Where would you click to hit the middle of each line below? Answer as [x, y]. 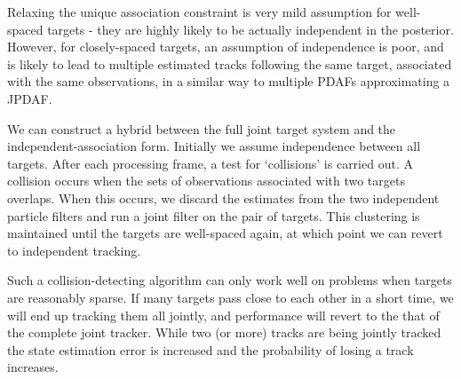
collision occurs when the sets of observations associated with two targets [206, 181]
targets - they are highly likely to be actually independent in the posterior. [250, 29]
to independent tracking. [74, 250]
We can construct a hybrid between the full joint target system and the [202, 128]
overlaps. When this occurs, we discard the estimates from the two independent [223, 197]
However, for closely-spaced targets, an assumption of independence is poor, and [226, 47]
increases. [33, 367]
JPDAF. [30, 98]
